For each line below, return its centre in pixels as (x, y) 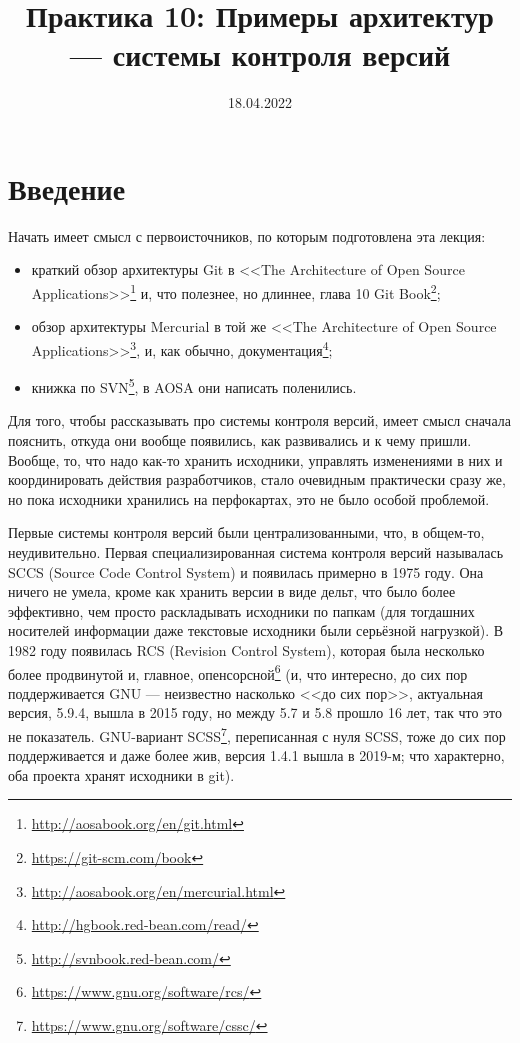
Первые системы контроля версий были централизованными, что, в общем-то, (246, 532)
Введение (67, 187)
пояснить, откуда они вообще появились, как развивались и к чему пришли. (240, 439)
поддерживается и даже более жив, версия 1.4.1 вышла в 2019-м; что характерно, (256, 755)
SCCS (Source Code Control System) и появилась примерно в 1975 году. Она (246, 571)
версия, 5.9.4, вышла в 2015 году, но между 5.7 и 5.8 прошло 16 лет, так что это (255, 712)
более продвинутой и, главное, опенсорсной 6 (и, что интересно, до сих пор (238, 672)
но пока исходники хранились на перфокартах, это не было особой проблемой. (249, 498)
